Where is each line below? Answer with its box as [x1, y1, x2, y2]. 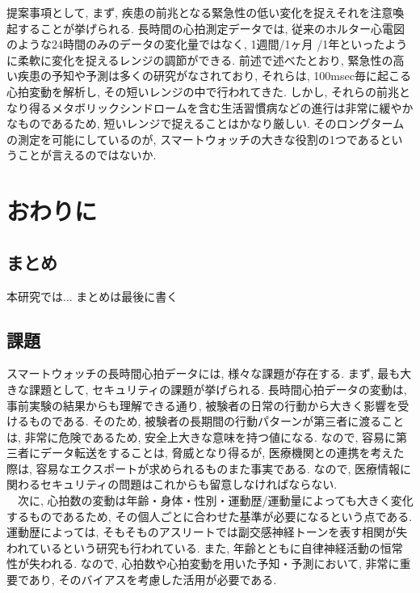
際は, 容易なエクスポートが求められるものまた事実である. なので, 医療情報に [6, 460, 412, 477]
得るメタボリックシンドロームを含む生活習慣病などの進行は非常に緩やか [28, 99, 414, 116]
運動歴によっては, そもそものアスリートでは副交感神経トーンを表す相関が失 [6, 523, 408, 540]
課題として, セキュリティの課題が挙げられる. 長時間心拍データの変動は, [28, 380, 407, 397]
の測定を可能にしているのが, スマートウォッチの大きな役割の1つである [6, 130, 380, 147]
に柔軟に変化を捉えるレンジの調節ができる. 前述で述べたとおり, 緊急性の [6, 51, 393, 68]
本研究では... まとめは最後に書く [6, 287, 178, 304]
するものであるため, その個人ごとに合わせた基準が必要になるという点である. [6, 507, 413, 524]
